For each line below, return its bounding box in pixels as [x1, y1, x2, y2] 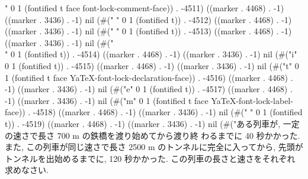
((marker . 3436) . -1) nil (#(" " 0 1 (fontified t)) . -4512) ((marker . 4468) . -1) [5, 13, 292, 25]
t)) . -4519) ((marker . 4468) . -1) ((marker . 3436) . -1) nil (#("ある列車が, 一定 [5, 117, 300, 129]
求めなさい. [5, 164, 49, 176]
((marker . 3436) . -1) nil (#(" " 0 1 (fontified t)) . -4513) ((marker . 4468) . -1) [5, 25, 292, 37]
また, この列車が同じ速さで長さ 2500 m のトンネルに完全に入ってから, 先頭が [5, 141, 303, 153]
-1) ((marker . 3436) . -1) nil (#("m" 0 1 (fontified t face [5, 94, 208, 106]
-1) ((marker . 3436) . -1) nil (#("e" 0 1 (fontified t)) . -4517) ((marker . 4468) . [5, 83, 293, 95]
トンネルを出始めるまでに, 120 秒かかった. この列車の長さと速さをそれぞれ [5, 152, 296, 164]
